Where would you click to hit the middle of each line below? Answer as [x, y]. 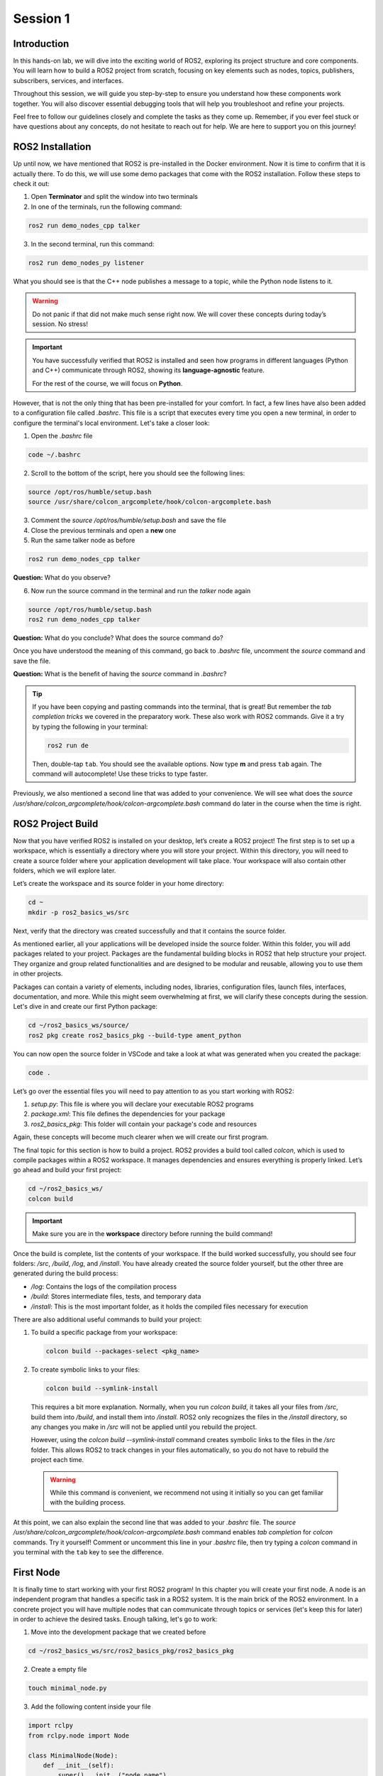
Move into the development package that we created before [118, 1632]
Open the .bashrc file [62, 436]
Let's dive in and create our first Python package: [85, 1007]
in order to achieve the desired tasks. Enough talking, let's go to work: [115, 1619]
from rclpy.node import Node [79, 1736]
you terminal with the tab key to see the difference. [88, 1552]
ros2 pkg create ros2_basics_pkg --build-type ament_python [135, 1035]
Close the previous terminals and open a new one [104, 530]
